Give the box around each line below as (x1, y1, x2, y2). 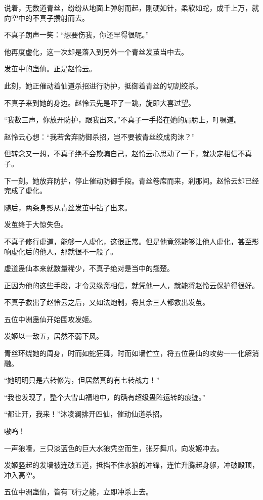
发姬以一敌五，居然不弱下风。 (4, 331, 103, 341)
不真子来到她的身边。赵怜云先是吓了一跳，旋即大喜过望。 (4, 97, 195, 108)
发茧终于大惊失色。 (4, 219, 68, 230)
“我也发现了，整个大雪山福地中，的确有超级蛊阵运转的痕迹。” (4, 391, 206, 402)
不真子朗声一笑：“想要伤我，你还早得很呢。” (4, 29, 149, 40)
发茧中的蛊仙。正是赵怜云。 (4, 63, 96, 74)
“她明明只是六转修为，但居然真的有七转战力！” (4, 375, 160, 385)
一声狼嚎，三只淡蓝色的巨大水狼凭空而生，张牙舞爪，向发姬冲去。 (4, 442, 224, 453)
